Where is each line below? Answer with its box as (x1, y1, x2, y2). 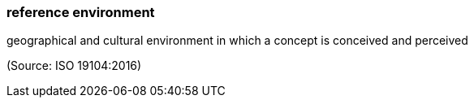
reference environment (6, 4, 155, 20)
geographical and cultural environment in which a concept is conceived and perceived (6, 33, 468, 48)
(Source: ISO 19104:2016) (6, 58, 142, 73)
